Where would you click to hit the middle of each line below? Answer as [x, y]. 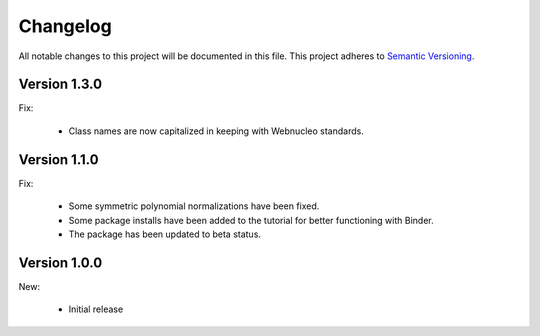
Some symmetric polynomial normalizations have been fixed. [194, 206]
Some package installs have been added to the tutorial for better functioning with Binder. [251, 220]
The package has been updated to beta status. [165, 234]
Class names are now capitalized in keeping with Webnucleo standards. [216, 131]
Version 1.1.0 [58, 159]
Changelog [65, 26]
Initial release [96, 309]
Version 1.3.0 [60, 84]
